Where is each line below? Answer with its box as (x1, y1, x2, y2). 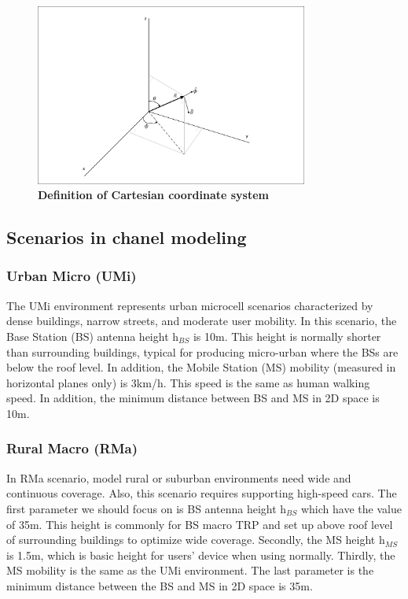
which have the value (300, 500, 402, 516)
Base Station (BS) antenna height (6, 327, 169, 344)
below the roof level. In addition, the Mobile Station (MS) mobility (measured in (6, 359, 396, 375)
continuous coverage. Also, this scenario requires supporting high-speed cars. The (6, 485, 397, 501)
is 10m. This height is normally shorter (193, 327, 381, 344)
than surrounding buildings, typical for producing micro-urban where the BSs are (6, 343, 399, 360)
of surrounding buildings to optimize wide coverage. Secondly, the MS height (6, 531, 376, 548)
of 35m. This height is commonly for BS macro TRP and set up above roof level (6, 516, 393, 532)
